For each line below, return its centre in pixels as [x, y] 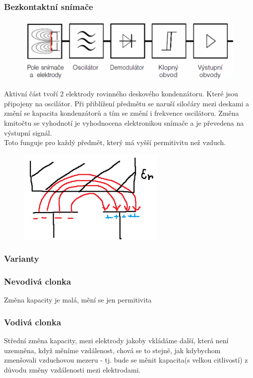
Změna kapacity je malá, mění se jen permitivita [78, 300]
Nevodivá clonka [38, 281]
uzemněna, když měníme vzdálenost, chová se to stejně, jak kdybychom [112, 350]
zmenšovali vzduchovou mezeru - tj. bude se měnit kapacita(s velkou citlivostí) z [126, 360]
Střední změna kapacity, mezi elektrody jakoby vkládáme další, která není [116, 340]
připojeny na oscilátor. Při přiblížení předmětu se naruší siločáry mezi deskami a [126, 103]
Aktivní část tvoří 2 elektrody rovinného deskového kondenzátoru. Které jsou [121, 94]
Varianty [22, 259]
